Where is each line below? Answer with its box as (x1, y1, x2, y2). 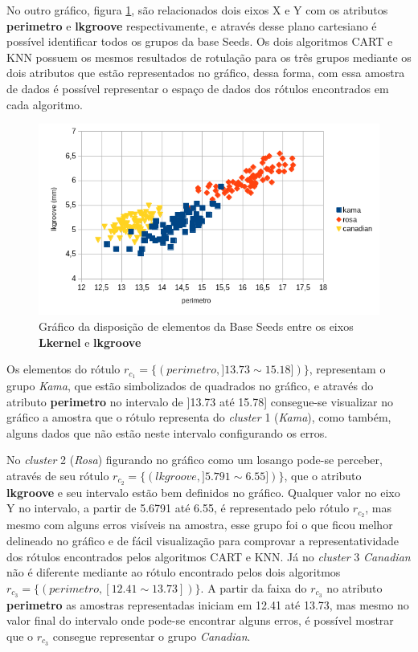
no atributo (326, 579, 383, 596)
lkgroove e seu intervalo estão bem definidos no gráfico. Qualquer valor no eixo (6, 483, 400, 500)
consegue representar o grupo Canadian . (52, 627, 251, 644)
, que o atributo (284, 467, 362, 484)
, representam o (309, 361, 386, 377)
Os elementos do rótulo (6, 361, 121, 377)
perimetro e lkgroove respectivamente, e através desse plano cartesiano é (6, 17, 377, 34)
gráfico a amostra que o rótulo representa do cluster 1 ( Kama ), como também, (6, 409, 391, 426)
